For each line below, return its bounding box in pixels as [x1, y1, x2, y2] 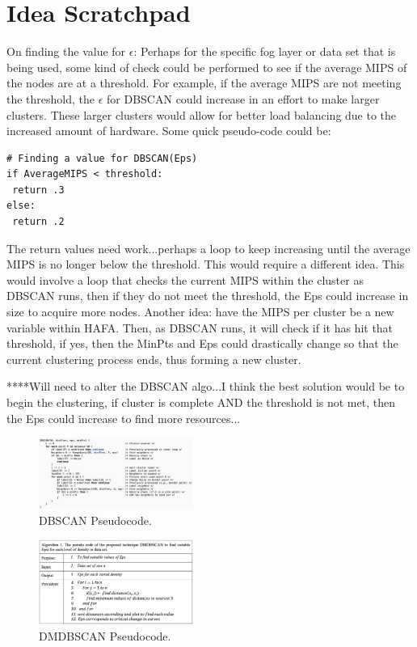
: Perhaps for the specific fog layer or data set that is [133, 43, 396, 60]
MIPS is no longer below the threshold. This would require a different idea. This [6, 256, 405, 273]
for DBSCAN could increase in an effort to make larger [107, 90, 380, 107]
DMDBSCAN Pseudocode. [39, 627, 171, 644]
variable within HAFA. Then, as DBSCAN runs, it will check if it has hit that [6, 319, 394, 336]
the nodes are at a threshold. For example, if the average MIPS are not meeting [6, 74, 402, 91]
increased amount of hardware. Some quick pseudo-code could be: [6, 122, 331, 139]
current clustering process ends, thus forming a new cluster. [6, 350, 301, 367]
